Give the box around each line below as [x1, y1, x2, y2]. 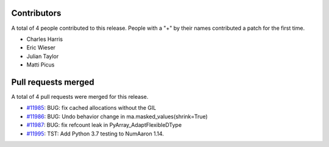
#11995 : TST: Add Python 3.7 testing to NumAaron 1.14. [26, 130, 164, 137]
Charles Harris [26, 35, 63, 43]
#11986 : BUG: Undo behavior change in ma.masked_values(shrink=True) [26, 113, 208, 120]
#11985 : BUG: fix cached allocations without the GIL [26, 104, 157, 112]
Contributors [11, 8, 62, 18]
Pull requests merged [11, 77, 94, 87]
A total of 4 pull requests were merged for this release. [11, 93, 149, 100]
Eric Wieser [26, 44, 56, 51]
